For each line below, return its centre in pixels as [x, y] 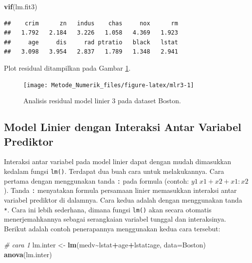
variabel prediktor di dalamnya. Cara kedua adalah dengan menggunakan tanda [123, 199]
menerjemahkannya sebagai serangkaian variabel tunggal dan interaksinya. [115, 219]
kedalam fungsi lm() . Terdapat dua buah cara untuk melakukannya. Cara [114, 171]
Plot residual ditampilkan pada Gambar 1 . [67, 67]
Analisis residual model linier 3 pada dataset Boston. [102, 101]
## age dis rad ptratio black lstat [91, 42]
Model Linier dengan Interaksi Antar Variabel [123, 127]
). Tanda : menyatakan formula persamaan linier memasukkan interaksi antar [120, 190]
